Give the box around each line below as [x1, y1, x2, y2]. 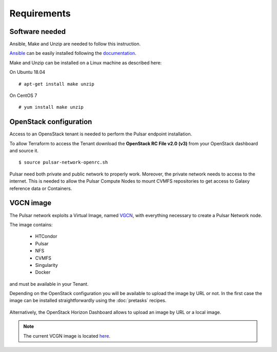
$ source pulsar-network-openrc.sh [18, 160, 108, 165]
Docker [35, 269, 51, 276]
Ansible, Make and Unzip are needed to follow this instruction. [9, 41, 141, 47]
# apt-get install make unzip [18, 81, 95, 87]
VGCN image [9, 199, 51, 207]
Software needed [9, 27, 66, 36]
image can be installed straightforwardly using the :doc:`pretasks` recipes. [9, 298, 167, 304]
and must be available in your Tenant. [9, 281, 89, 287]
